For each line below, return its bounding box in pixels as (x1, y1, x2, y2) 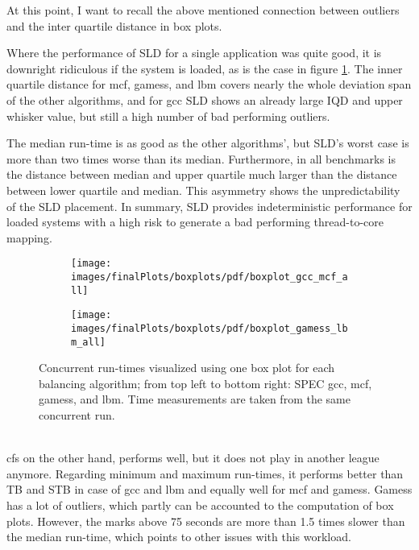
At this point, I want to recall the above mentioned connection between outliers (6, 2, 400, 18)
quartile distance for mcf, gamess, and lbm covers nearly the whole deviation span (6, 76, 412, 93)
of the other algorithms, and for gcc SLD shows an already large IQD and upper (6, 91, 403, 108)
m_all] (71, 336, 106, 348)
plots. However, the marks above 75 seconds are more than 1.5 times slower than (6, 512, 405, 529)
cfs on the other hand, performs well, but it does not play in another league (6, 449, 380, 466)
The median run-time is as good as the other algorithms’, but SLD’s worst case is (6, 134, 409, 151)
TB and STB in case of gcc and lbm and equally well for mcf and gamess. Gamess (6, 481, 413, 498)
